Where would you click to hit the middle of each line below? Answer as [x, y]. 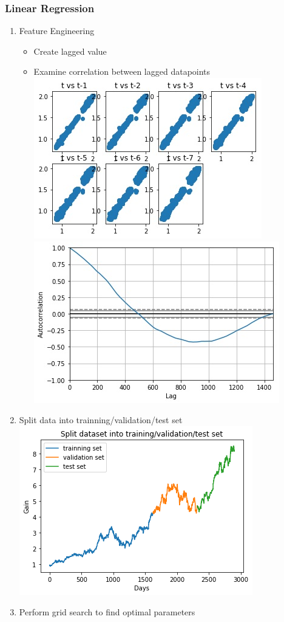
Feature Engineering [57, 31]
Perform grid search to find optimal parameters [107, 612]
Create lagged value [70, 51]
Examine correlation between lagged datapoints [122, 71]
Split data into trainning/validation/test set [101, 420]
